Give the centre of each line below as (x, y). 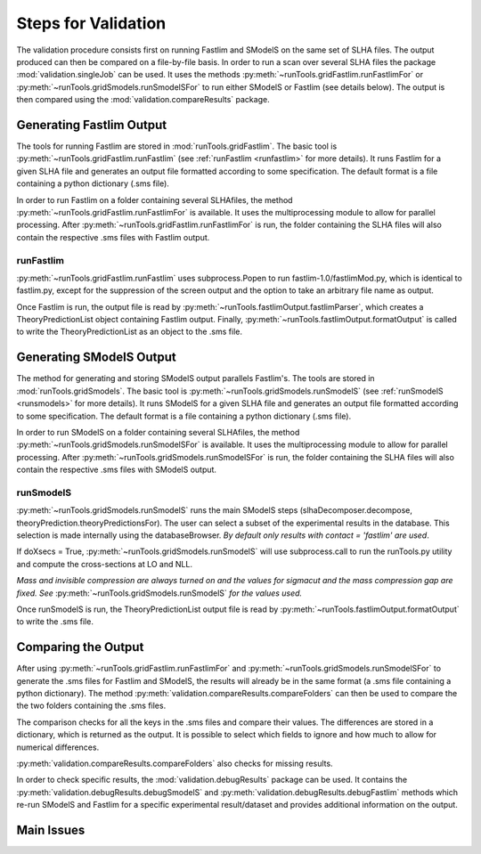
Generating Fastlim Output (92, 125)
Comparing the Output (80, 647)
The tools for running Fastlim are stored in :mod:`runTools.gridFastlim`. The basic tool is (177, 146)
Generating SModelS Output (97, 358)
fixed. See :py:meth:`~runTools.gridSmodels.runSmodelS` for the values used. (159, 593)
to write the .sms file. (55, 622)
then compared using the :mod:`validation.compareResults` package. (143, 100)
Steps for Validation (91, 23)
